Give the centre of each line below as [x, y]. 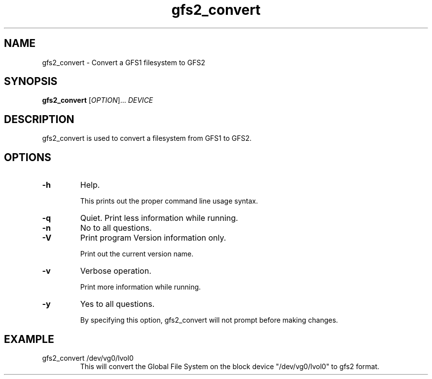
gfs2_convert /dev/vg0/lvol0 [88, 358]
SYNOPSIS [31, 82]
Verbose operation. [116, 271]
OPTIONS [28, 157]
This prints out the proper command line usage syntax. [169, 201]
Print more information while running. [141, 287]
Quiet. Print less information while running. [159, 218]
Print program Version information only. [153, 238]
